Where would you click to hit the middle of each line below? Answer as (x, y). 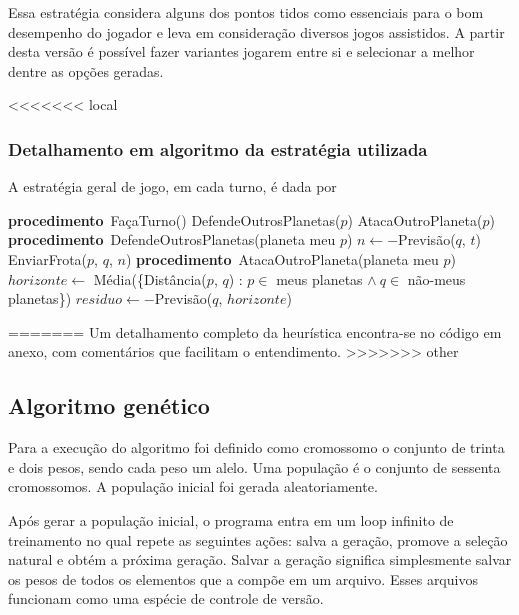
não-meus (436, 278)
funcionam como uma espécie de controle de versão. (166, 598)
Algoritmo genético (109, 405)
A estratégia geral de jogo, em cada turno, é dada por (172, 186)
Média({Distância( (150, 278)
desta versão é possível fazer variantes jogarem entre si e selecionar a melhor (241, 51)
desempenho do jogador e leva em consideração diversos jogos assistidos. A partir (256, 31)
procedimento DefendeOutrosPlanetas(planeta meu (172, 239)
